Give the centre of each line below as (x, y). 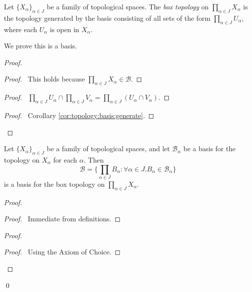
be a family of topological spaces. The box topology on (127, 6)
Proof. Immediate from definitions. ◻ (62, 219)
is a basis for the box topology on (54, 184)
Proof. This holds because (45, 79)
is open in (64, 29)
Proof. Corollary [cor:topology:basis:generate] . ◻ (79, 115)
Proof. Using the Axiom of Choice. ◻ (62, 252)
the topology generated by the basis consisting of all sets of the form (107, 18)
